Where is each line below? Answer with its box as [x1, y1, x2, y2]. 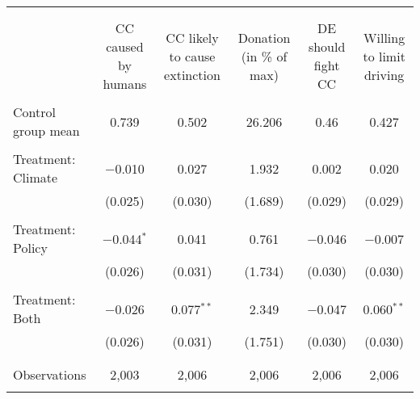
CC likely [166, 27, 219, 47]
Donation [237, 27, 291, 47]
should [308, 37, 346, 56]
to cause [169, 46, 216, 65]
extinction [164, 65, 220, 84]
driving [363, 65, 405, 84]
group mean [13, 121, 80, 140]
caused [106, 37, 144, 56]
